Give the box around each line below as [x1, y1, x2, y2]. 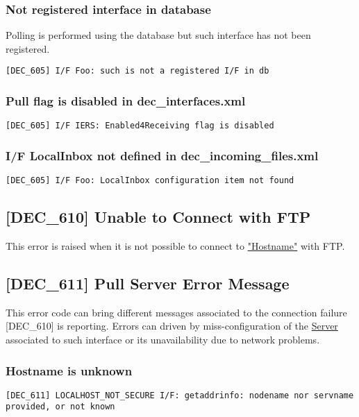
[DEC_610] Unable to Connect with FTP [6, 206, 311, 228]
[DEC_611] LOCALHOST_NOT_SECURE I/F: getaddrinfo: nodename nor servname [6, 390, 354, 400]
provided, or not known [6, 402, 115, 412]
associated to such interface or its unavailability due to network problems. [6, 332, 320, 346]
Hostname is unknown [6, 361, 133, 379]
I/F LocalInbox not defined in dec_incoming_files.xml [6, 146, 319, 164]
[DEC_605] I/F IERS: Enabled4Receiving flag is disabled [6, 121, 274, 131]
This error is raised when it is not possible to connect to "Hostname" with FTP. [6, 239, 345, 253]
